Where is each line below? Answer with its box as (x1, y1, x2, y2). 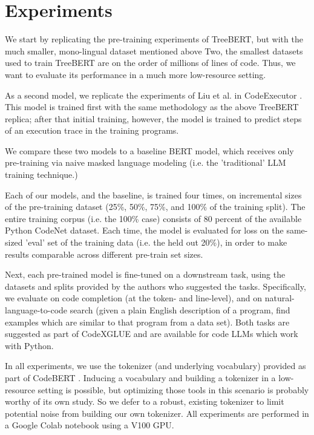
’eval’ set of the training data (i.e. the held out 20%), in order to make (25, 236, 287, 249)
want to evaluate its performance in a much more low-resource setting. (5, 68, 266, 80)
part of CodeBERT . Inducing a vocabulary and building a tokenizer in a (5, 371, 276, 384)
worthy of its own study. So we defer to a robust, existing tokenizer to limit (5, 395, 284, 408)
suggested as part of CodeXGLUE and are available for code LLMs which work (5, 327, 298, 340)
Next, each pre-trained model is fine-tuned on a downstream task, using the (5, 268, 286, 281)
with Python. (5, 339, 54, 352)
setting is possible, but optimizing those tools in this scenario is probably (38, 383, 309, 396)
